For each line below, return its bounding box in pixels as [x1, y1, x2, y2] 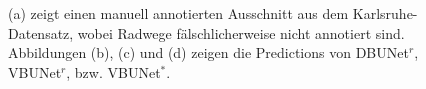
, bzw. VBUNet [66, 61, 161, 82]
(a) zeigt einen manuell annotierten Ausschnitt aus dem [8, 3, 349, 23]
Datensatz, [8, 22, 74, 43]
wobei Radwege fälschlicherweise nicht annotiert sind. [77, 22, 405, 43]
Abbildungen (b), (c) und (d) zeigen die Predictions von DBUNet [8, 42, 409, 63]
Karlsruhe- [352, 3, 418, 23]
